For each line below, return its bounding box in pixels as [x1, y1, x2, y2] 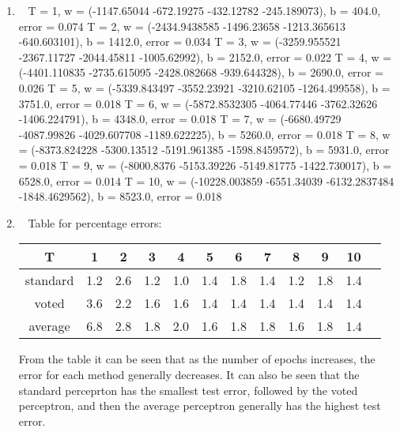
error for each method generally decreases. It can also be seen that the [18, 366, 360, 382]
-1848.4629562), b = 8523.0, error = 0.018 [18, 188, 222, 205]
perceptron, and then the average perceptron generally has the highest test [18, 397, 381, 414]
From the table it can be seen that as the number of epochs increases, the [18, 351, 375, 367]
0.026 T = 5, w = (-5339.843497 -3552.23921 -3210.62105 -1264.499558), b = [18, 79, 391, 96]
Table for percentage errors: [28, 214, 162, 231]
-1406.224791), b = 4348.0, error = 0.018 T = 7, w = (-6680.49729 [18, 111, 342, 127]
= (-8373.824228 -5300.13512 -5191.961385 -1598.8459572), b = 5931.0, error [18, 141, 390, 158]
